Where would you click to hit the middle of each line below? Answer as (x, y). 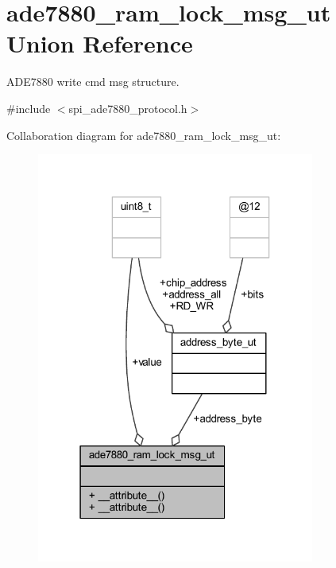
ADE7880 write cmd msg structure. (93, 82)
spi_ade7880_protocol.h (128, 108)
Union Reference (100, 43)
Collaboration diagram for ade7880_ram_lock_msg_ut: (144, 135)
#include (29, 108)
